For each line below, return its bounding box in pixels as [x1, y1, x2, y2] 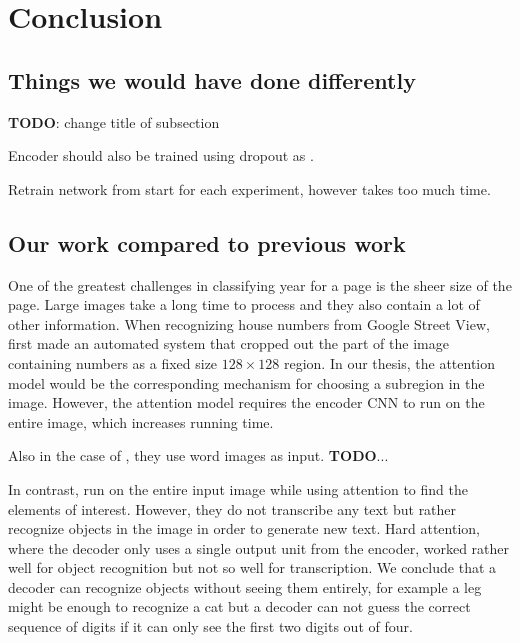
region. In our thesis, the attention [283, 352, 496, 373]
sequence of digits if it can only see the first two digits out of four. [8, 616, 413, 637]
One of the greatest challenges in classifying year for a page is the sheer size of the [8, 274, 512, 295]
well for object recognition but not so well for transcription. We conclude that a [8, 557, 497, 578]
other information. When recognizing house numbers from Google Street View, [8, 313, 490, 334]
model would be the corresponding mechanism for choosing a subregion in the [8, 372, 485, 393]
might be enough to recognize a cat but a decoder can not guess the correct [8, 596, 471, 617]
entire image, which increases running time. [8, 411, 274, 432]
